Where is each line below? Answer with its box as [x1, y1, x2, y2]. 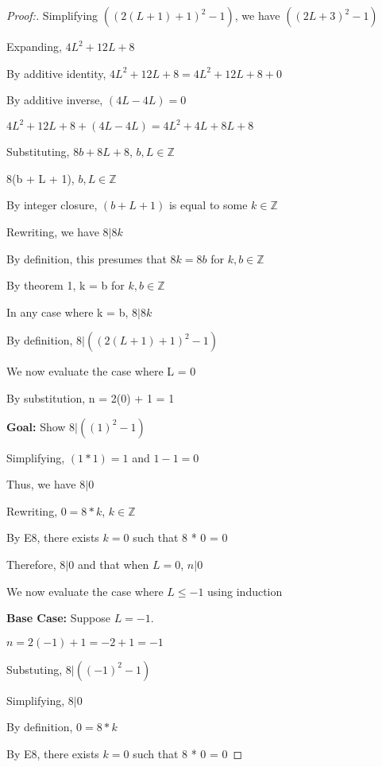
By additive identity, [6, 64, 106, 81]
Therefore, [6, 556, 56, 572]
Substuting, [6, 660, 63, 677]
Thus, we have [6, 476, 76, 493]
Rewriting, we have [6, 224, 99, 240]
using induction [207, 582, 283, 599]
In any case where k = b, [6, 303, 129, 320]
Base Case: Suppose [6, 609, 110, 626]
